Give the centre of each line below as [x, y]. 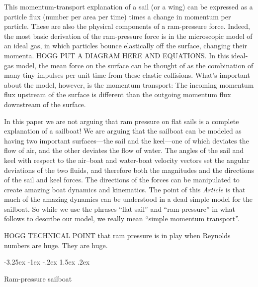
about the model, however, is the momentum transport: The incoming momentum [129, 84]
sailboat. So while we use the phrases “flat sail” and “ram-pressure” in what [120, 209]
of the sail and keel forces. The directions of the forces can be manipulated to [122, 180]
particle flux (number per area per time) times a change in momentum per [118, 16]
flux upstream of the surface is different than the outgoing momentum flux [118, 94]
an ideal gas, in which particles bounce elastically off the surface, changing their [126, 46]
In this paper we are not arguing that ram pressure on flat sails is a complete [122, 121]
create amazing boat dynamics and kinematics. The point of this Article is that [125, 189]
